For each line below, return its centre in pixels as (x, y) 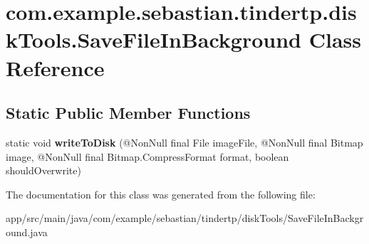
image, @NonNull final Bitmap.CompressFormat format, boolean (147, 156)
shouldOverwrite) (43, 170)
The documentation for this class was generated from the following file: (161, 194)
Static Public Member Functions (128, 113)
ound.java (27, 232)
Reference (55, 67)
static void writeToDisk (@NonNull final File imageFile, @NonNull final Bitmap (184, 142)
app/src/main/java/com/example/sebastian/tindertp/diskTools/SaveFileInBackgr (185, 218)
